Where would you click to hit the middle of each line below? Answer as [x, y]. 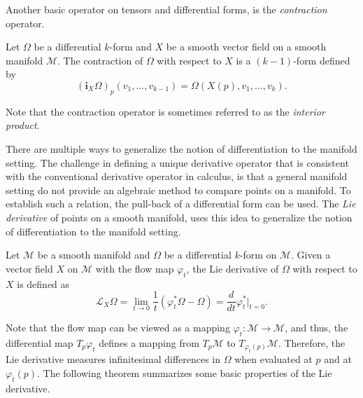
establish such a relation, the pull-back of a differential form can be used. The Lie [181, 204]
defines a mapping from [149, 342]
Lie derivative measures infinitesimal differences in [113, 359]
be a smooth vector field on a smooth [246, 47]
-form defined [322, 60]
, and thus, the [316, 328]
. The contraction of [100, 60]
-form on [258, 255]
